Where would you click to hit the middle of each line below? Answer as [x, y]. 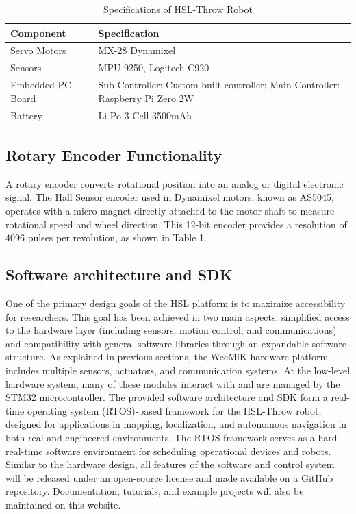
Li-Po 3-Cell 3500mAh [145, 115]
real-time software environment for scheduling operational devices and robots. [168, 451]
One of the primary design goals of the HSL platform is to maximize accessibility [176, 303]
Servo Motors [38, 50]
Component [38, 33]
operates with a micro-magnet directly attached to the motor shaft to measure [170, 211]
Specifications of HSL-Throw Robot [178, 9]
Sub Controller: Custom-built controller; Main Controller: [219, 85]
